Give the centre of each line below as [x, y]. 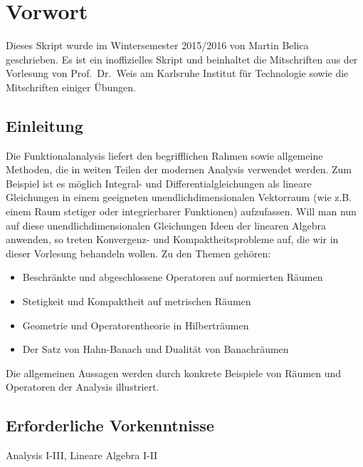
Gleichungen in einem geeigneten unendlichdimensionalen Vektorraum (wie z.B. [179, 197]
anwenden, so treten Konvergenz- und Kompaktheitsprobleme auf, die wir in [172, 239]
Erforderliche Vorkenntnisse [110, 425]
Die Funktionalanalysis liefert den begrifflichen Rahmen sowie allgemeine [164, 155]
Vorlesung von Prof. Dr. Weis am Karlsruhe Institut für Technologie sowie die [177, 73]
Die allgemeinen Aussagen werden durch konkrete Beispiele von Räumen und [174, 373]
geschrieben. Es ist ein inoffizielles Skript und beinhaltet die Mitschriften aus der [182, 59]
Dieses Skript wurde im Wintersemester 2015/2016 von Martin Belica [157, 45]
